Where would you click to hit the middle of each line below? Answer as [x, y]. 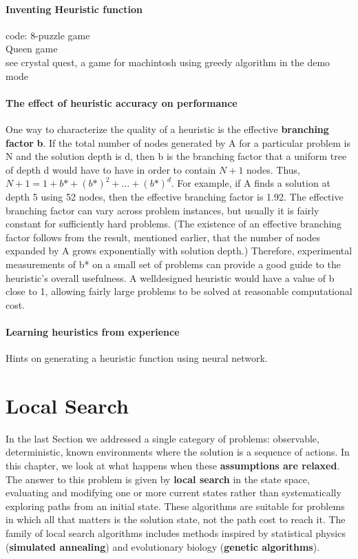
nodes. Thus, [274, 169]
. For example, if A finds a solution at [251, 183]
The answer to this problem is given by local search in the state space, [158, 479]
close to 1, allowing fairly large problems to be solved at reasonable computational [179, 291]
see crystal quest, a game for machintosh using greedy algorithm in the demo [168, 62]
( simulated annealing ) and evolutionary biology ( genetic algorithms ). [163, 546]
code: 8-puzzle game [48, 35]
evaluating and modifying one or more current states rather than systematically [173, 492]
